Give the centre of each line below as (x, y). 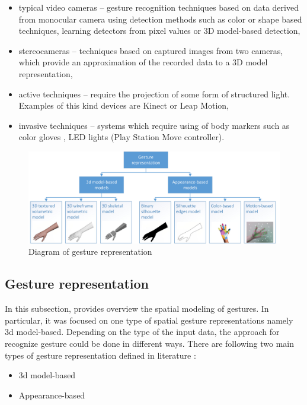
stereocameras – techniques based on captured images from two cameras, (151, 50)
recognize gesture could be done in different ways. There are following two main (149, 343)
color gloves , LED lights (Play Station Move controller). (121, 137)
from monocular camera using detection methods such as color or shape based (160, 19)
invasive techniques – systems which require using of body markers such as (154, 125)
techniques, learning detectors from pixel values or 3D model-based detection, (159, 31)
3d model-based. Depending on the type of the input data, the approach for (142, 332)
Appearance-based (52, 395)
